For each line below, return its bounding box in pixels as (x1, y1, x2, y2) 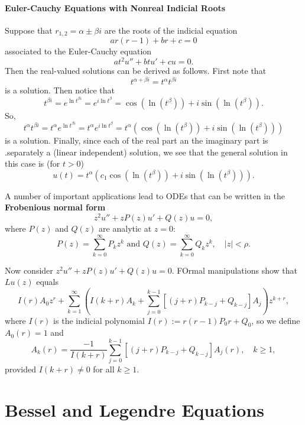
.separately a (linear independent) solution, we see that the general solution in (5, 145, 288, 158)
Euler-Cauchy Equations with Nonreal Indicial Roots (5, 1, 226, 14)
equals (36, 275, 59, 288)
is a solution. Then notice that (5, 84, 115, 96)
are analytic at (99, 222, 152, 234)
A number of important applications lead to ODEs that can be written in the (5, 189, 285, 202)
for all (93, 363, 115, 375)
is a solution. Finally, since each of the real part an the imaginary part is (5, 134, 268, 146)
